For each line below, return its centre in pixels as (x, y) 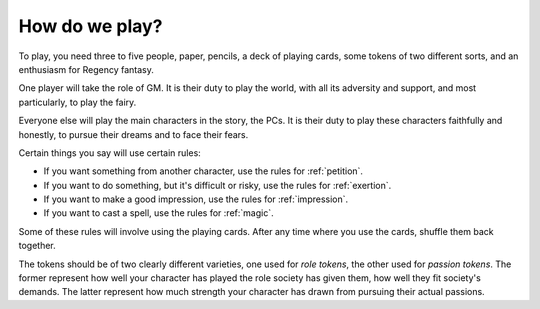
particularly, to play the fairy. (77, 102)
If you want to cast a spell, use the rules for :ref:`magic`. (158, 213)
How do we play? (90, 26)
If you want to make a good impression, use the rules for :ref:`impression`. (196, 199)
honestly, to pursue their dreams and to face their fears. (133, 134)
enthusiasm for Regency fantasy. (86, 69)
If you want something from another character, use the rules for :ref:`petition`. (203, 171)
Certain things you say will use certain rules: (110, 152)
